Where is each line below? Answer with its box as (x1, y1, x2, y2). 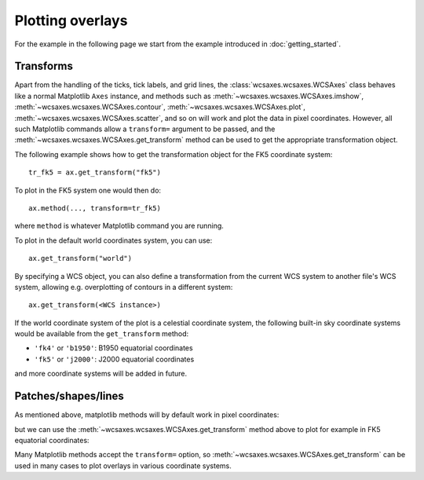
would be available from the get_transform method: (14, 329, 189, 339)
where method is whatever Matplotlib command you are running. (14, 221, 224, 231)
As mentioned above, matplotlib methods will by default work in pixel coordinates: (14, 410, 280, 420)
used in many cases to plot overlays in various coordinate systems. (14, 460, 232, 471)
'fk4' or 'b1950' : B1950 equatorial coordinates (34, 343, 193, 353)
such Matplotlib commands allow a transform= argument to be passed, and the (14, 124, 276, 134)
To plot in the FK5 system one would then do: (14, 185, 161, 195)
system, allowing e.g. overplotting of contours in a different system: (14, 282, 233, 291)
